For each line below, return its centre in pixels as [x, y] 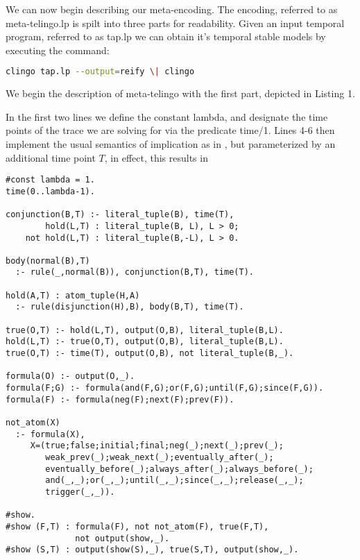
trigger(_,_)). [80, 492]
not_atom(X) [33, 423]
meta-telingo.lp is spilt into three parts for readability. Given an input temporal [175, 23]
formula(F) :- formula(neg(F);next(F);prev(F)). [120, 399]
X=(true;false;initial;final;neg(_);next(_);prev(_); [157, 446]
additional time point [51, 157]
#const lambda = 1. [50, 180]
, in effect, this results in [156, 157]
